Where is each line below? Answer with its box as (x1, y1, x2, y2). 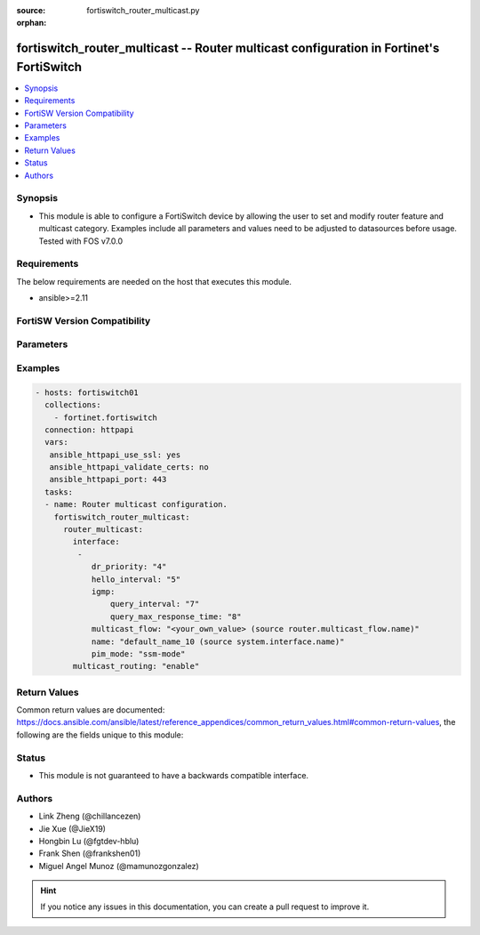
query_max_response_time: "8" (109, 611, 242, 622)
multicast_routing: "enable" (72, 661, 200, 672)
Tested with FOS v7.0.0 (38, 236, 124, 246)
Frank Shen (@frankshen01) (38, 848, 141, 858)
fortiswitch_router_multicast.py (86, 5, 200, 15)
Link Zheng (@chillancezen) (38, 810, 141, 822)
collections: (44, 400, 101, 410)
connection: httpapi (44, 424, 134, 435)
